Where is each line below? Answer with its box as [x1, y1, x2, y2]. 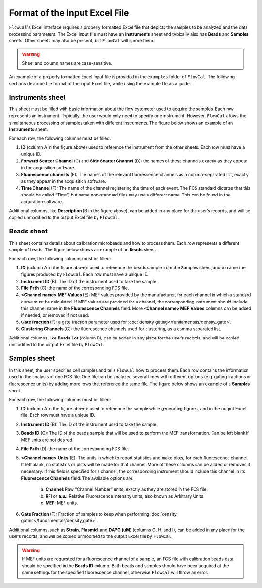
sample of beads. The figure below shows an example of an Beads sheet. [9, 247, 156, 252]
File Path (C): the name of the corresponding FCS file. [21, 285, 129, 291]
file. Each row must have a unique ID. [21, 412, 96, 418]
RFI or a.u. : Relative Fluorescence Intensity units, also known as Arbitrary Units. [45, 493, 205, 499]
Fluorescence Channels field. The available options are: [21, 475, 134, 481]
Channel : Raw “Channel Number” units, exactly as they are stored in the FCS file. [45, 486, 208, 492]
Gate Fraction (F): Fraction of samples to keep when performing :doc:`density [21, 511, 177, 517]
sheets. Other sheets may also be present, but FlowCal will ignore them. [9, 38, 155, 44]
